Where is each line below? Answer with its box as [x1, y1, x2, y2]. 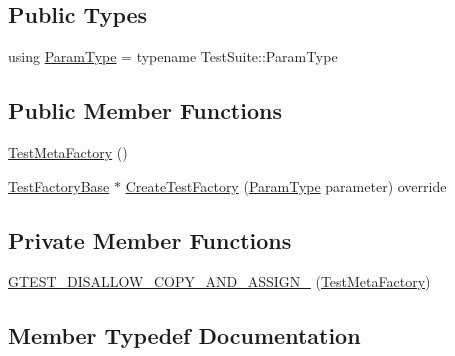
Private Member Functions [8, 224, 292, 255]
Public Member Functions [8, 95, 282, 126]
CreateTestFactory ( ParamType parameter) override [125, 175, 447, 196]
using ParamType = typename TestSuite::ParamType [8, 46, 338, 67]
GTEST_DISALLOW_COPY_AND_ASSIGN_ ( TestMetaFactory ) [8, 271, 431, 292]
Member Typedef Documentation [8, 320, 361, 351]
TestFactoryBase [8, 175, 110, 196]
